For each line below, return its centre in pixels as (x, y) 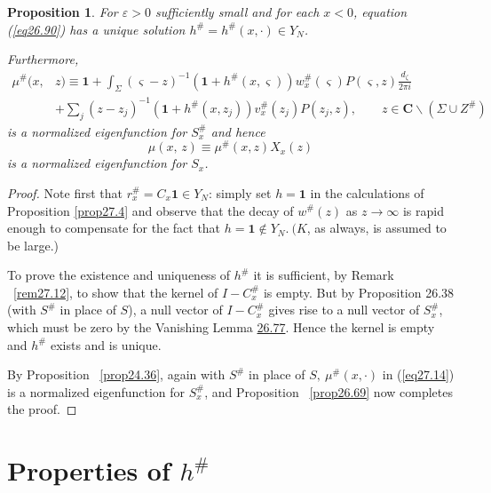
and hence (238, 131)
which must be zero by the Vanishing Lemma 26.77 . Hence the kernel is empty (221, 327)
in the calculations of (367, 192)
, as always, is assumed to (376, 228)
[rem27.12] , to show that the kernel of (116, 292)
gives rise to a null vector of (344, 310)
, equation (380, 12)
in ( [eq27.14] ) (418, 374)
